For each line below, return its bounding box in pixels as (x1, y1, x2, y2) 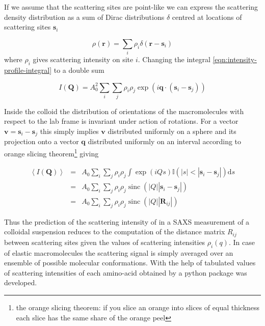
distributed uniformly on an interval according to (88, 136, 242, 147)
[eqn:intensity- (213, 54, 257, 65)
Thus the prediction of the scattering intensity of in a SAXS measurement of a (4, 216, 250, 227)
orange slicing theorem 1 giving (4, 147, 99, 158)
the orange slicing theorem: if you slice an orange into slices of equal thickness (16, 302, 260, 313)
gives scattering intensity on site (33, 54, 134, 65)
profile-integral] (4, 64, 52, 75)
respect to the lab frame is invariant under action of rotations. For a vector (4, 116, 238, 126)
